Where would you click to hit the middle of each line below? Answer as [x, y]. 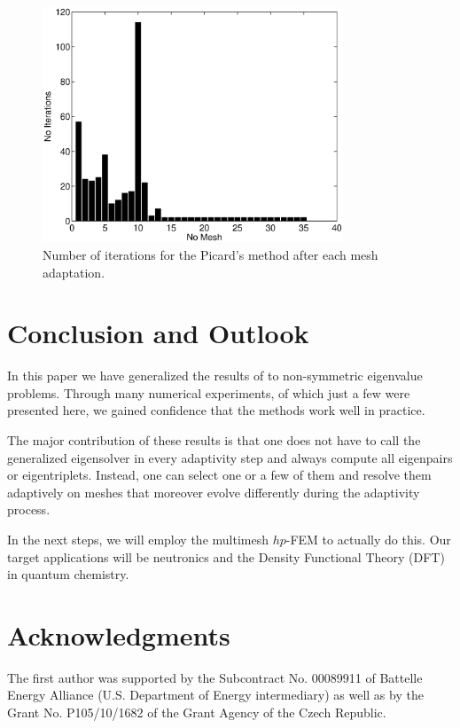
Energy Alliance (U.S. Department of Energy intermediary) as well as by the [215, 695]
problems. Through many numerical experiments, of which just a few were [209, 392]
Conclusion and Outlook [158, 333]
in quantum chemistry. [68, 574]
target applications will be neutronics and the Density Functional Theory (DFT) [226, 556]
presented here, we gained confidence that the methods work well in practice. [216, 410]
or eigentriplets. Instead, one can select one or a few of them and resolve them [219, 475]
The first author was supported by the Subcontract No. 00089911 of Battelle [215, 677]
